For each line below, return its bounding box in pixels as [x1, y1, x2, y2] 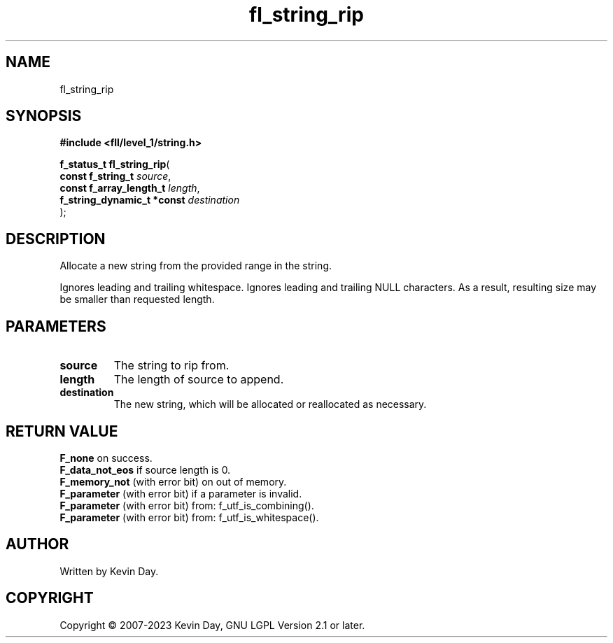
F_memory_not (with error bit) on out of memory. [59, 475, 287, 488]
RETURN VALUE [6, 422, 118, 440]
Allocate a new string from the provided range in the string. [59, 260, 332, 272]
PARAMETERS [6, 317, 106, 335]
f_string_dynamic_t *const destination [59, 194, 240, 206]
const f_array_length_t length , [59, 182, 200, 195]
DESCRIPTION [6, 229, 106, 248]
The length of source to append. [113, 372, 284, 387]
